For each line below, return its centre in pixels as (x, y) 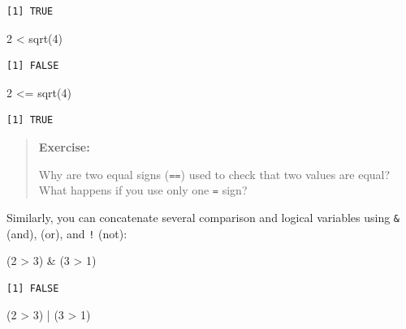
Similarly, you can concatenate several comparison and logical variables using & (203, 217)
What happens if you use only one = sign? (143, 190)
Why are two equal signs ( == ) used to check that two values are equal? (214, 174)
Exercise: (64, 146)
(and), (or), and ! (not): (67, 233)
